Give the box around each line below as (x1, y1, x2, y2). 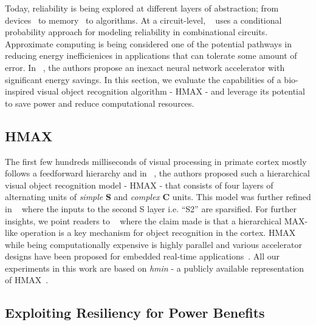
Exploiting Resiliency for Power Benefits (5, 303, 265, 322)
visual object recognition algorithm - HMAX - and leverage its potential (37, 85, 305, 98)
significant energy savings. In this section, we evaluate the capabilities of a (5, 73, 281, 85)
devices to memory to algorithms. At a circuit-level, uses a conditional (5, 13, 282, 26)
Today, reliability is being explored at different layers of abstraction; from (5, 2, 279, 14)
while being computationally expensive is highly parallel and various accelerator (5, 238, 302, 250)
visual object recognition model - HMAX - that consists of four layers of (5, 178, 273, 191)
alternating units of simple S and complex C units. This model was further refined (5, 190, 311, 203)
